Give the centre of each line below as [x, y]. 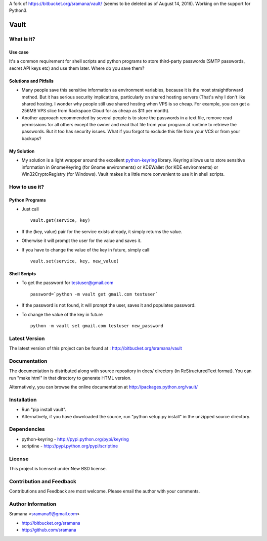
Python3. [18, 10]
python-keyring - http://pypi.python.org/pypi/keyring [75, 439]
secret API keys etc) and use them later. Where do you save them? [77, 68]
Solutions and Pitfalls [31, 81]
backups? [31, 138]
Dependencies [27, 429]
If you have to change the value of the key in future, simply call [86, 249]
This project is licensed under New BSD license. [58, 469]
